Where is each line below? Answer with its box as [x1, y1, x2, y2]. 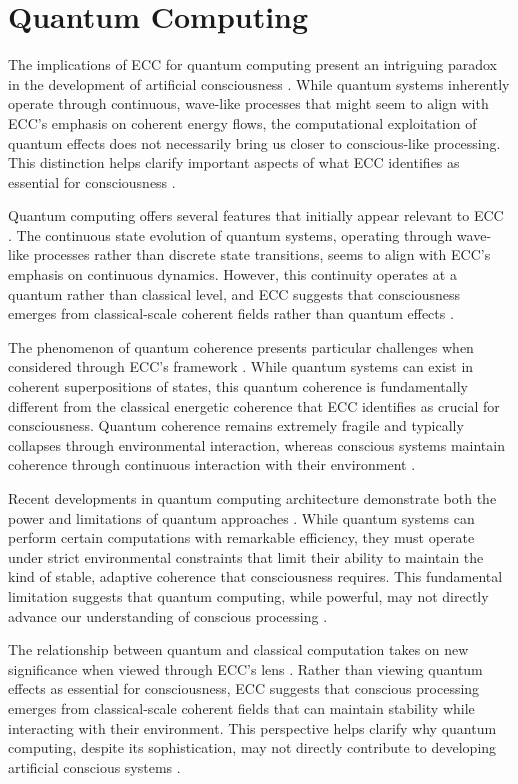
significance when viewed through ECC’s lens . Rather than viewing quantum [8, 658, 483, 679]
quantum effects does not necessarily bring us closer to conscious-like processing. [8, 132, 501, 153]
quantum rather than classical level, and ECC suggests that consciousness [8, 283, 461, 304]
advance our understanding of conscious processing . [8, 605, 328, 626]
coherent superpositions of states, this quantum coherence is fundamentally [8, 376, 468, 397]
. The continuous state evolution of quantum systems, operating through [8, 224, 453, 245]
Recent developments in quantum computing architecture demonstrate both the [8, 488, 497, 508]
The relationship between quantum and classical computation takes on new [8, 639, 469, 660]
